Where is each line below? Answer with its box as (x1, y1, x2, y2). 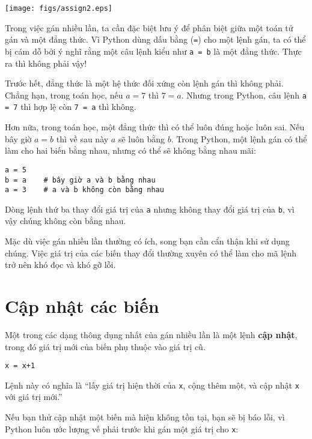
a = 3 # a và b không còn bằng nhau (5, 186, 164, 195)
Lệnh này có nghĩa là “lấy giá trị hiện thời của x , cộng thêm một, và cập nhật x (5, 378, 299, 391)
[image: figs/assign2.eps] (5, 4, 112, 13)
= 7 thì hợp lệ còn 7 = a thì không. (5, 100, 136, 113)
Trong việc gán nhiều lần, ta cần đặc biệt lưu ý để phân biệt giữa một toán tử (5, 21, 293, 34)
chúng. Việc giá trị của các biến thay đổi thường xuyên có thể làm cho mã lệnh (5, 246, 296, 259)
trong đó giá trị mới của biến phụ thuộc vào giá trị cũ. (5, 340, 206, 353)
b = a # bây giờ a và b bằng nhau (5, 175, 156, 184)
